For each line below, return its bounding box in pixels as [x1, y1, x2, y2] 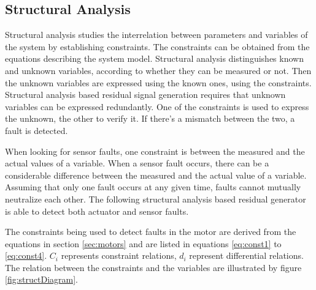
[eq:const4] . [5, 249, 47, 262]
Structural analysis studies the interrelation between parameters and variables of [5, 28, 308, 41]
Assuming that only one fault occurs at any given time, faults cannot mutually [5, 180, 301, 193]
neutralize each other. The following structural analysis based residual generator [5, 192, 306, 205]
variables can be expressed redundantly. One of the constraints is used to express [5, 100, 309, 113]
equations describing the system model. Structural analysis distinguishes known [5, 52, 304, 65]
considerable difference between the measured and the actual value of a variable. [5, 168, 307, 181]
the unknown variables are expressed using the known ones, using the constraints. [5, 76, 312, 89]
